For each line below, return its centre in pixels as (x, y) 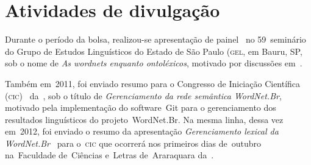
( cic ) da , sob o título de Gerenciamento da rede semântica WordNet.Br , (143, 95)
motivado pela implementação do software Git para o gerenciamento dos (141, 107)
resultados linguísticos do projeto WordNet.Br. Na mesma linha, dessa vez (144, 119)
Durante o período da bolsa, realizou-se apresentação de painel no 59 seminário (155, 39)
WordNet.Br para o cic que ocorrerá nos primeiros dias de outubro (133, 143)
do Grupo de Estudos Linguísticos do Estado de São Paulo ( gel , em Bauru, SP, (154, 51)
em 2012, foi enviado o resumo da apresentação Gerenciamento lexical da (142, 131)
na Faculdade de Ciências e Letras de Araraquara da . (109, 155)
